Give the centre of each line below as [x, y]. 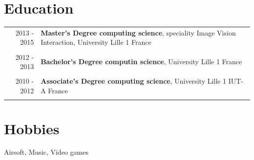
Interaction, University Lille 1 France [96, 42]
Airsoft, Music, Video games [46, 152]
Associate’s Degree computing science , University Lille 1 [133, 81]
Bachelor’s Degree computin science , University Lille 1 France [141, 62]
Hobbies [32, 129]
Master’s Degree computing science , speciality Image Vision [138, 32]
